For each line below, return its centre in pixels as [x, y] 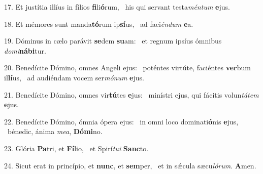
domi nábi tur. [25, 50]
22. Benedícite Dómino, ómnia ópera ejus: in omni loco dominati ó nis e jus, [121, 121]
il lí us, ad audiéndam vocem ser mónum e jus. [74, 77]
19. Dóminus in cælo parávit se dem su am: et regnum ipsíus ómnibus [113, 41]
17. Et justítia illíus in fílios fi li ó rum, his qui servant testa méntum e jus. [117, 7]
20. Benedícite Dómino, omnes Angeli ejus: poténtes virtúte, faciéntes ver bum [127, 68]
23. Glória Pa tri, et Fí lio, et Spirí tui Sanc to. [76, 148]
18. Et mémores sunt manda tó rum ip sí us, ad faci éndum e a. [99, 24]
